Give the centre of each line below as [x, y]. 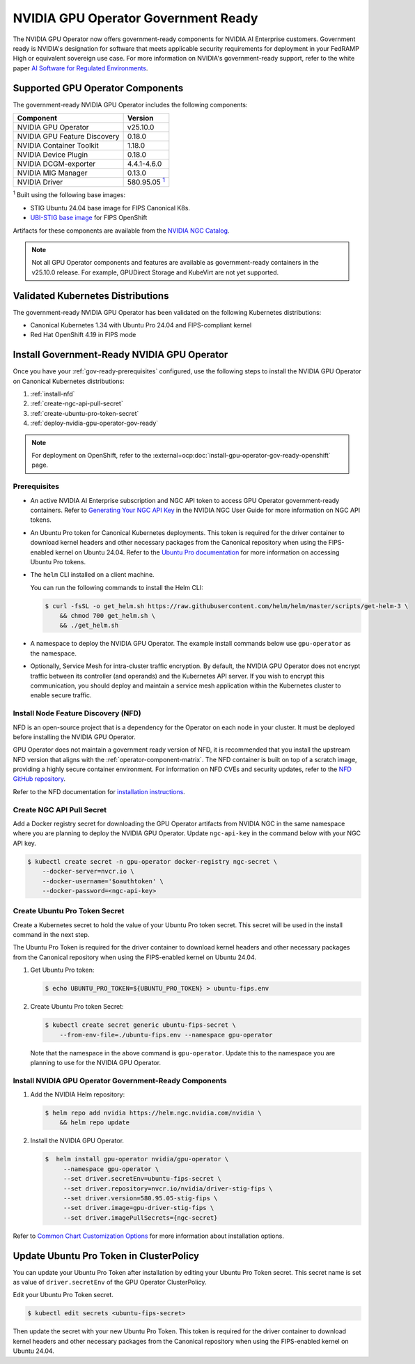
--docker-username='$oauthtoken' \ [103, 881]
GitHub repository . [39, 779]
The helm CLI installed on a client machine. [92, 575]
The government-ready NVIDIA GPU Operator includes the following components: [130, 104]
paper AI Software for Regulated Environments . [80, 68]
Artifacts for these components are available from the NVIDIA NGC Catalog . [121, 231]
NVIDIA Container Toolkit [58, 146]
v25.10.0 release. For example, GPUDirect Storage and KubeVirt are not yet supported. [155, 272]
